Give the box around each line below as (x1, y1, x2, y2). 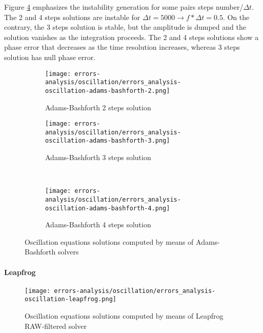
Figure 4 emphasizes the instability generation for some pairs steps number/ (4, 2, 244, 12)
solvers (57, 246, 79, 257)
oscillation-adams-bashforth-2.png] (45, 87, 170, 94)
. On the (222, 11, 250, 22)
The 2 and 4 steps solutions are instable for (4, 11, 140, 22)
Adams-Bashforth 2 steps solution (45, 102, 151, 112)
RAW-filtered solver (25, 320, 87, 331)
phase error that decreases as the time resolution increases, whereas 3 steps (4, 42, 240, 52)
